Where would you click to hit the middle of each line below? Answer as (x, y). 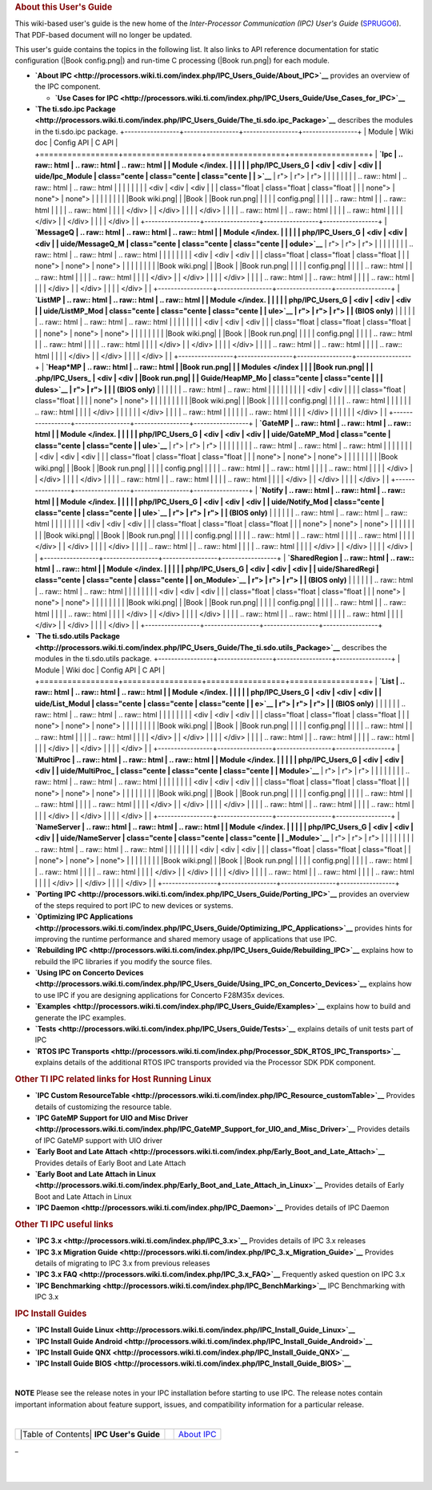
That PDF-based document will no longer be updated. (103, 34)
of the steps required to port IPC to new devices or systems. (134, 905)
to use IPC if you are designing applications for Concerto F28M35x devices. (160, 995)
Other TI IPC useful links (64, 1224)
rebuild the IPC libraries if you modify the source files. (123, 961)
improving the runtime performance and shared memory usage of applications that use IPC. (186, 939)
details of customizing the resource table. (103, 1107)
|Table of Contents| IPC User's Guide (90, 1435)
